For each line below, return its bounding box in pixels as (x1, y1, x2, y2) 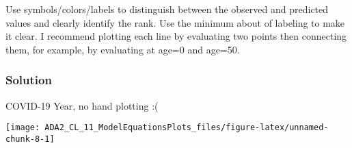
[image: (5, 123, 40, 133)
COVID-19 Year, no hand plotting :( (5, 98, 159, 112)
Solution (5, 71, 52, 88)
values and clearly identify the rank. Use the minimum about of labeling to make (5, 15, 345, 29)
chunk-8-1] (5, 134, 55, 144)
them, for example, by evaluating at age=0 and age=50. (5, 42, 240, 56)
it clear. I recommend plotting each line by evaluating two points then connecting (5, 29, 347, 43)
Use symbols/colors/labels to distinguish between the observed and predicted (5, 2, 329, 16)
